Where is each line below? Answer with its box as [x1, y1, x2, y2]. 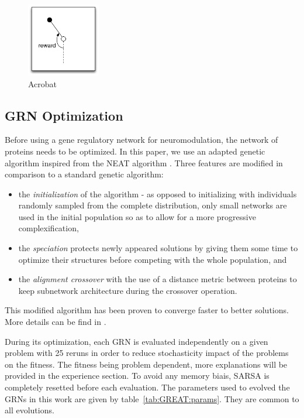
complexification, [18, 222, 79, 234]
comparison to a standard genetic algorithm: [5, 168, 164, 180]
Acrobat [28, 77, 57, 90]
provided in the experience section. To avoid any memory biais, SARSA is [5, 369, 270, 382]
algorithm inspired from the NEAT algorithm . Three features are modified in [5, 156, 283, 169]
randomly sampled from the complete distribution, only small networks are [18, 199, 287, 211]
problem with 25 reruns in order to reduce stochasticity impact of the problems [5, 347, 289, 359]
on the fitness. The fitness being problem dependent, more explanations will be [5, 358, 288, 370]
